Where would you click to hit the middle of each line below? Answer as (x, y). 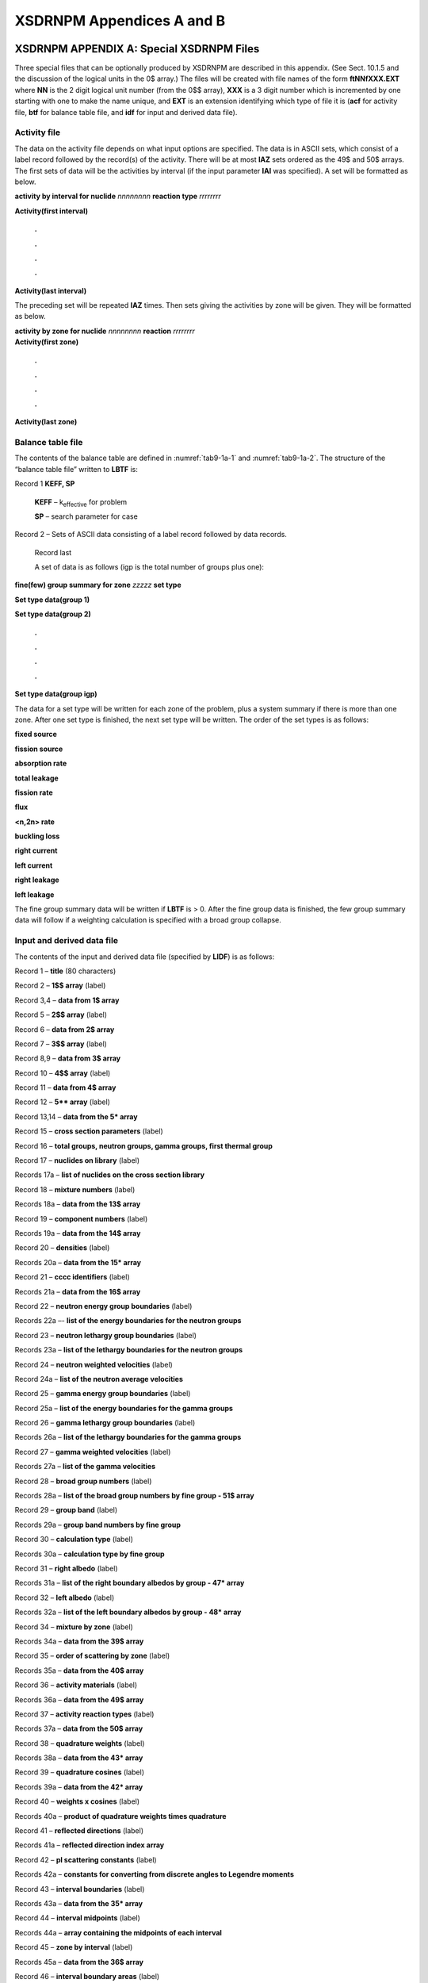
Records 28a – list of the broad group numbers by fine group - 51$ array (134, 1496)
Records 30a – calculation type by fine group (90, 1554)
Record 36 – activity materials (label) (76, 1685)
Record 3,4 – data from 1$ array (67, 1000)
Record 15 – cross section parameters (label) (89, 1131)
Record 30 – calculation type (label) (74, 1540)
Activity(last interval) (51, 290)
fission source (39, 749)
